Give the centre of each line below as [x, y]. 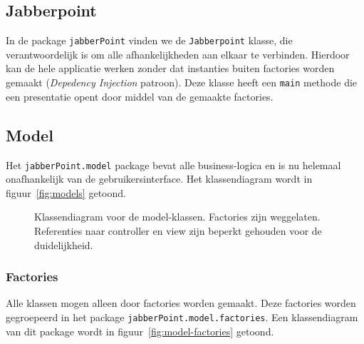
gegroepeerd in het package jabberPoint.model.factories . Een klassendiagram [182, 317]
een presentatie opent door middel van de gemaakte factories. [140, 96]
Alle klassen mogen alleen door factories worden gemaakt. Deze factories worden [181, 303]
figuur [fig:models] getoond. [66, 192]
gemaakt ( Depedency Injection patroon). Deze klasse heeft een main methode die [182, 82]
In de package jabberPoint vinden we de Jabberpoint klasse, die [149, 40]
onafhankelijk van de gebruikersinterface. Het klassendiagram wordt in [159, 179]
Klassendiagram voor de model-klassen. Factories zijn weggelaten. [177, 217]
